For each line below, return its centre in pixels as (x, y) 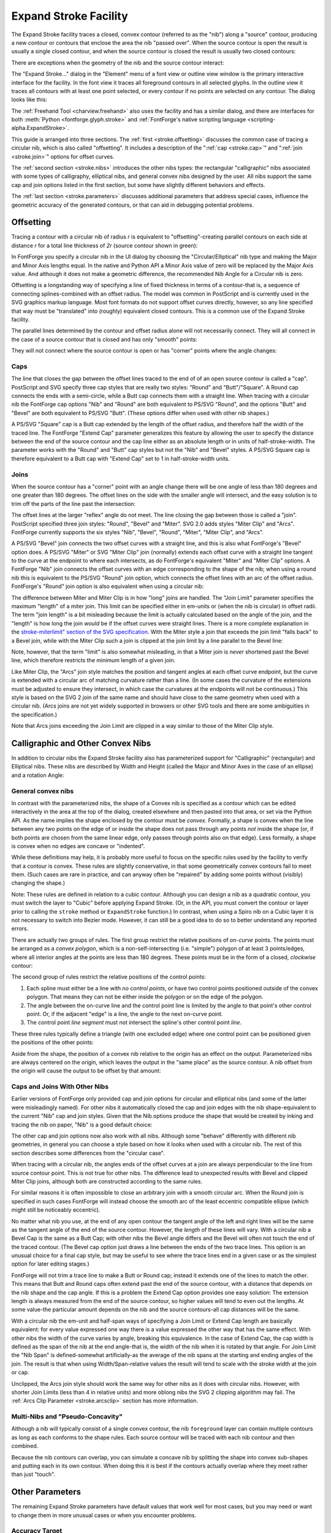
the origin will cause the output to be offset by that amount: (86, 1071)
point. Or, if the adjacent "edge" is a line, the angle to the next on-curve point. (125, 1014)
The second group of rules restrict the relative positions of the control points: (109, 977)
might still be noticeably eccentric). (56, 1210)
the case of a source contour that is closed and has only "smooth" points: (104, 339)
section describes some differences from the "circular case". (88, 1153)
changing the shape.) (38, 883)
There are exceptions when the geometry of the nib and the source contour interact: (118, 63)
